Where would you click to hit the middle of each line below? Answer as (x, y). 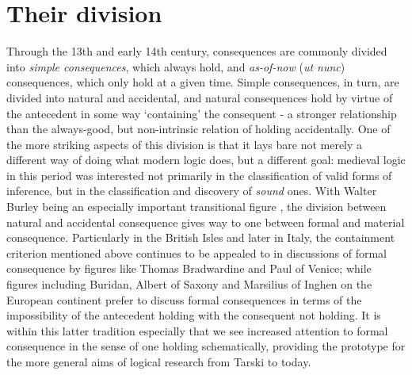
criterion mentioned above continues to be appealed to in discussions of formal (197, 253)
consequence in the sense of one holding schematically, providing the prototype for (206, 346)
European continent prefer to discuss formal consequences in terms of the (184, 299)
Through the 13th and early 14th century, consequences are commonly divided (197, 51)
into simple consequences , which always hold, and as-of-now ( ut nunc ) (176, 66)
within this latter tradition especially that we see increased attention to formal (197, 330)
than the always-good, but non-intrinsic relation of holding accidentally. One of (198, 129)
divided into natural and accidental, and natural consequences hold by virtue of (200, 97)
